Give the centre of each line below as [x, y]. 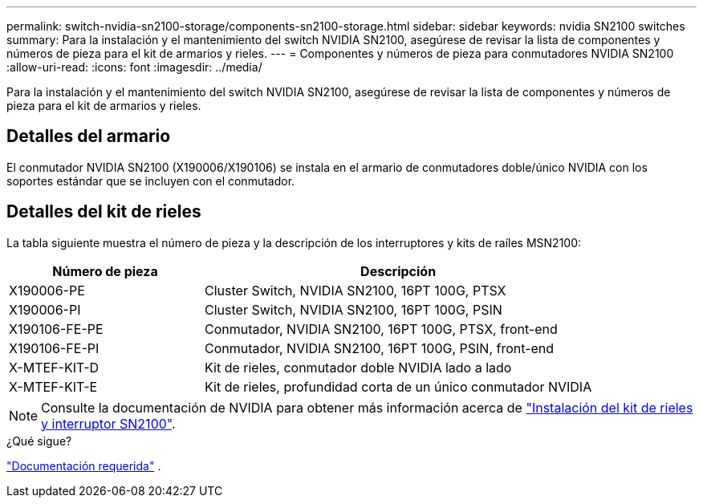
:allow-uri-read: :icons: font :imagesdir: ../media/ [134, 67]
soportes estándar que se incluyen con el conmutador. [151, 181]
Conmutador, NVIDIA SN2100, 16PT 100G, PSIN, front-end [380, 348]
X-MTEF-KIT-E [53, 386]
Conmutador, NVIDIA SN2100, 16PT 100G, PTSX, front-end [381, 329]
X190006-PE [47, 290]
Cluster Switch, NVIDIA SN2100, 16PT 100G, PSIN [354, 309]
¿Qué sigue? [39, 441]
